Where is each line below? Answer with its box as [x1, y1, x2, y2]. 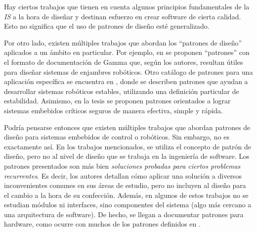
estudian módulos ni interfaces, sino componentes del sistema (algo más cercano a [4, 199, 252, 210]
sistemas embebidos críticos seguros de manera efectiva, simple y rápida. [4, 105, 223, 115]
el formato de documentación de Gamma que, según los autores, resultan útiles [4, 56, 243, 67]
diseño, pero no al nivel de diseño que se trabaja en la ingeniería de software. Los [4, 151, 250, 161]
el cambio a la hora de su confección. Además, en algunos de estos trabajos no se [4, 189, 249, 200]
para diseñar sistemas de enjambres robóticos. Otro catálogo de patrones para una [4, 66, 253, 77]
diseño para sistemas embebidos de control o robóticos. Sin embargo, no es [4, 132, 230, 142]
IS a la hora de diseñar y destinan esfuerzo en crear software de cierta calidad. [4, 11, 241, 21]
